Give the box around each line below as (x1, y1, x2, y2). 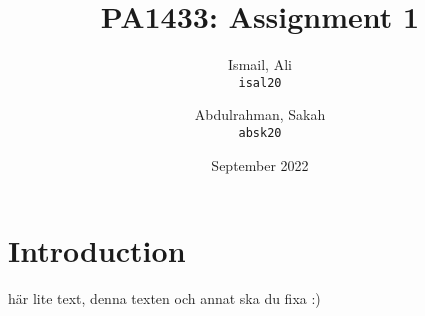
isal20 (238, 75, 282, 90)
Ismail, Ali (228, 54, 292, 75)
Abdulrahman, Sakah (194, 104, 326, 125)
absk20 (238, 125, 282, 140)
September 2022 (211, 154, 309, 175)
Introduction (8, 230, 186, 271)
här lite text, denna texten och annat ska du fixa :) (8, 288, 321, 309)
